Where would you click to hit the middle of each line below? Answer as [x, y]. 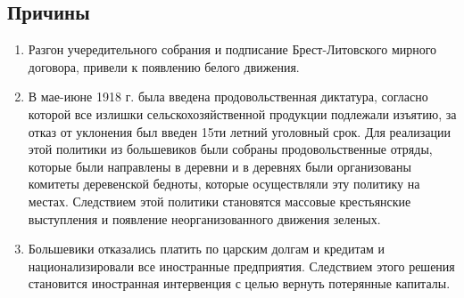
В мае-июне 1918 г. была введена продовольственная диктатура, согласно [228, 97]
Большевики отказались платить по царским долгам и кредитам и [206, 249]
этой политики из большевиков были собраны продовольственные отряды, [230, 149]
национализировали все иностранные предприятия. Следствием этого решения [241, 266]
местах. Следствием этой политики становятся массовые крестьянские [220, 201]
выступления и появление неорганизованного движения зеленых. [204, 218]
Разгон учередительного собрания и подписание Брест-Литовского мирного [232, 49]
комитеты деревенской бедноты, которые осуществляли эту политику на [224, 184]
